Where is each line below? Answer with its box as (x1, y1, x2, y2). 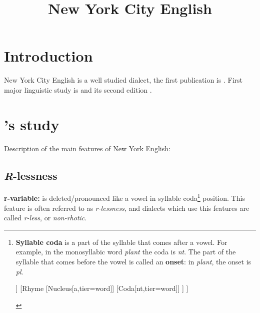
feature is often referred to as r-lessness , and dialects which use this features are (4, 202, 249, 213)
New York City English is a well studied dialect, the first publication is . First (4, 75, 242, 85)
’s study (4, 114, 59, 134)
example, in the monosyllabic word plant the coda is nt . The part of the (15, 246, 236, 257)
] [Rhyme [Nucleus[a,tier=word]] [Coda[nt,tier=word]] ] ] (15, 283, 188, 293)
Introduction (4, 46, 93, 66)
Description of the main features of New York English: (4, 143, 170, 153)
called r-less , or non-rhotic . (4, 212, 87, 223)
